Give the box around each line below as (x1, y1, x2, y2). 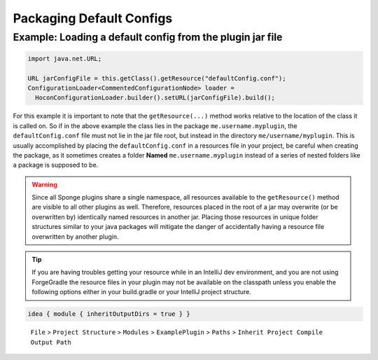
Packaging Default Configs (13, 11, 173, 26)
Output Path (30, 338, 71, 346)
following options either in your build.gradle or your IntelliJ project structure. (31, 288, 252, 296)
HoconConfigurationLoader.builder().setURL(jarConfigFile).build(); (35, 94, 276, 102)
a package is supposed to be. (13, 161, 99, 169)
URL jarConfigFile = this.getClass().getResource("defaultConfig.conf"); (27, 74, 286, 82)
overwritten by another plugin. (31, 232, 119, 241)
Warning (31, 180, 57, 188)
